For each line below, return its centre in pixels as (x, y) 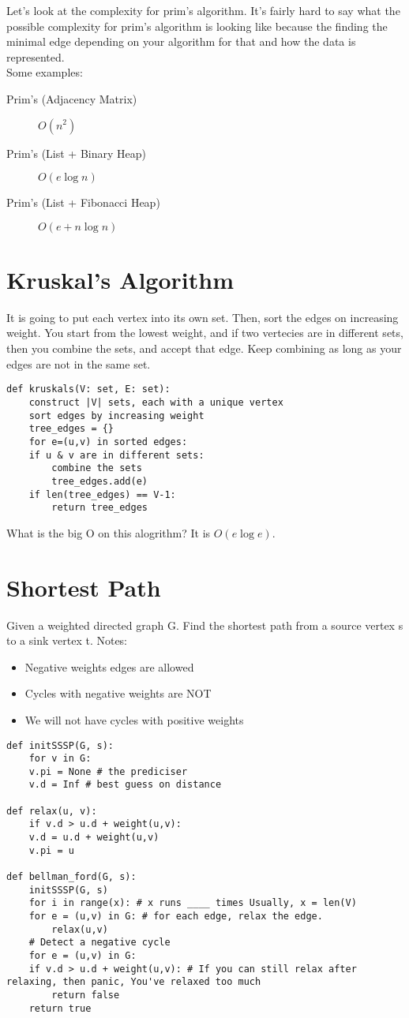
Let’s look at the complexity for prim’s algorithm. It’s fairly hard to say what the (203, 10)
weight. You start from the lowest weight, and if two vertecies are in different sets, (205, 333)
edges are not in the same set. (79, 363)
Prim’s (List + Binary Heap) (76, 153)
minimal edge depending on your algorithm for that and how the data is (181, 41)
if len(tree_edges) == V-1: (102, 494)
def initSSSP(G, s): (60, 745)
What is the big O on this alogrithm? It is (109, 532)
